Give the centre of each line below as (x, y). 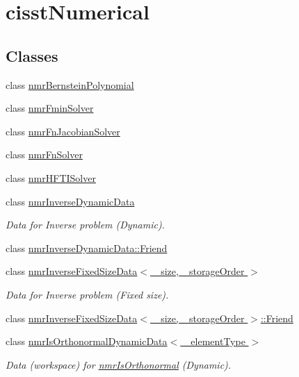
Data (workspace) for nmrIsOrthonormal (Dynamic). (119, 364)
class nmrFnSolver (44, 154)
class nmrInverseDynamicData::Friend (87, 248)
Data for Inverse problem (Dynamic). (85, 225)
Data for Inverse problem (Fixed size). (87, 294)
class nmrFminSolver (50, 108)
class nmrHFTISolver (51, 177)
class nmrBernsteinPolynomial (70, 84)
